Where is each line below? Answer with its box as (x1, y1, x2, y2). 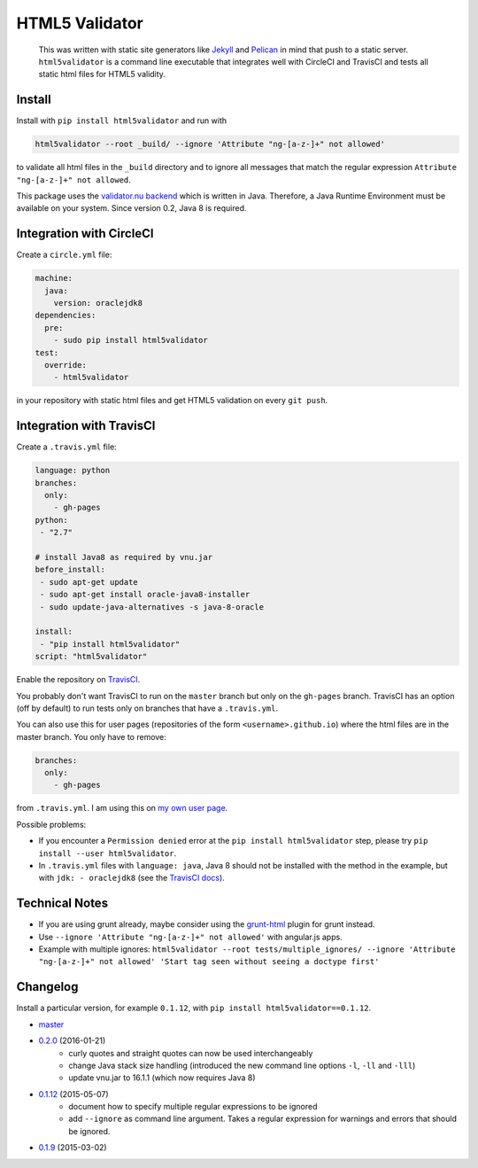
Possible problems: (16, 819, 87, 829)
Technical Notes (16, 896, 109, 911)
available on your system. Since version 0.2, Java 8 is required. (16, 203, 247, 214)
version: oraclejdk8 (53, 298, 143, 308)
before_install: (35, 565, 106, 575)
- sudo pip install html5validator (53, 335, 208, 346)
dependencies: (35, 310, 96, 321)
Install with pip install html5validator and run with (16, 115, 227, 126)
